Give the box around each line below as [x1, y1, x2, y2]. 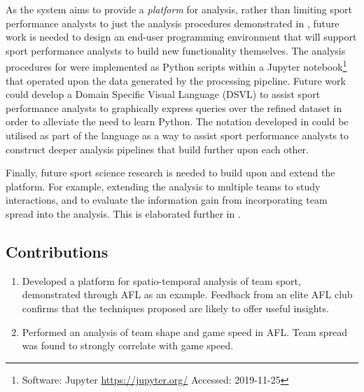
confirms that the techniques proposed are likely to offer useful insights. [22, 300, 329, 315]
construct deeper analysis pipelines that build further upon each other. [6, 141, 309, 156]
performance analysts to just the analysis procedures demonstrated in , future [6, 15, 339, 30]
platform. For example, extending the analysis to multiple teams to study [6, 178, 321, 193]
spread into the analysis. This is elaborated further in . [6, 206, 241, 220]
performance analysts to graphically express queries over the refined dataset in [6, 100, 342, 115]
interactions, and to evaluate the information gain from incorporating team [6, 192, 328, 207]
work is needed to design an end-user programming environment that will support [6, 29, 357, 44]
